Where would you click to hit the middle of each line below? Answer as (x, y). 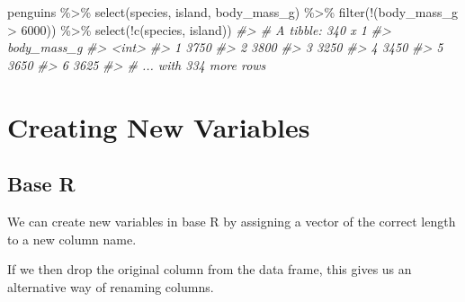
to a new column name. (72, 239)
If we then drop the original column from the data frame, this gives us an (210, 269)
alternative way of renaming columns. (111, 286)
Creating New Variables (159, 126)
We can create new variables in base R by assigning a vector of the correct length (232, 221)
